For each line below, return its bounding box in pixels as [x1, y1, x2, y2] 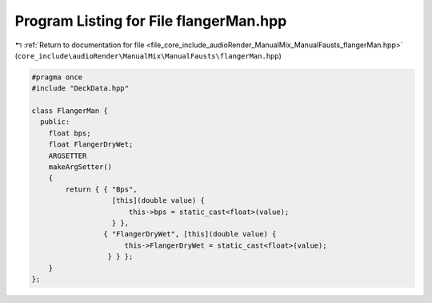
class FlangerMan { [31, 107, 108, 115]
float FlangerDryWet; [48, 140, 134, 149]
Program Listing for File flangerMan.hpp [14, 12, 287, 30]
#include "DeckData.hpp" [31, 84, 130, 93]
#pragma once [31, 72, 83, 82]
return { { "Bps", [65, 184, 138, 194]
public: [40, 117, 70, 127]
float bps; [48, 128, 91, 138]
